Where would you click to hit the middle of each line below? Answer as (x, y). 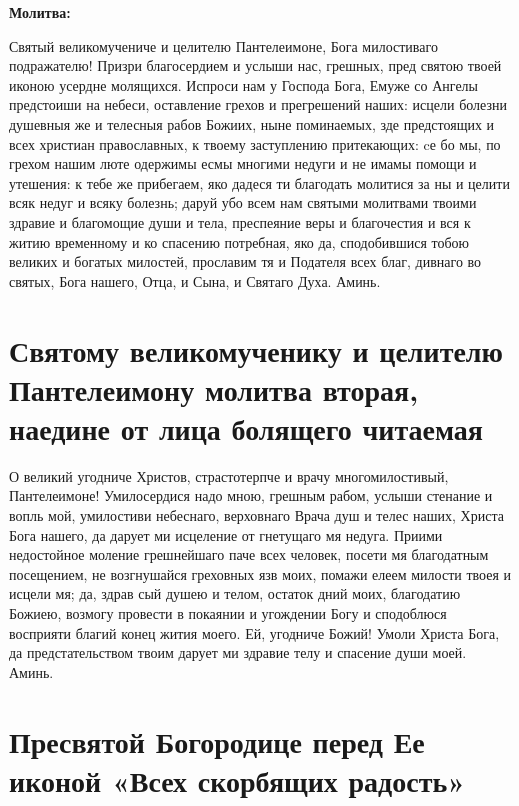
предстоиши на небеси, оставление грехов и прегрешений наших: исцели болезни (258, 104)
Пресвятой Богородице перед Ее (217, 740)
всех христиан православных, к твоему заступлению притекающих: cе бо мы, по (255, 143)
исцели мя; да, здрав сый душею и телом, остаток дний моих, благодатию (235, 593)
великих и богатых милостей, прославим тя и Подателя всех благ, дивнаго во (245, 261)
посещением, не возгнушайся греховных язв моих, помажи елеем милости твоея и (260, 573)
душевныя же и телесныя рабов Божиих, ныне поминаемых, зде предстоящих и (252, 123)
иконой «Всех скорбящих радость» (237, 779)
